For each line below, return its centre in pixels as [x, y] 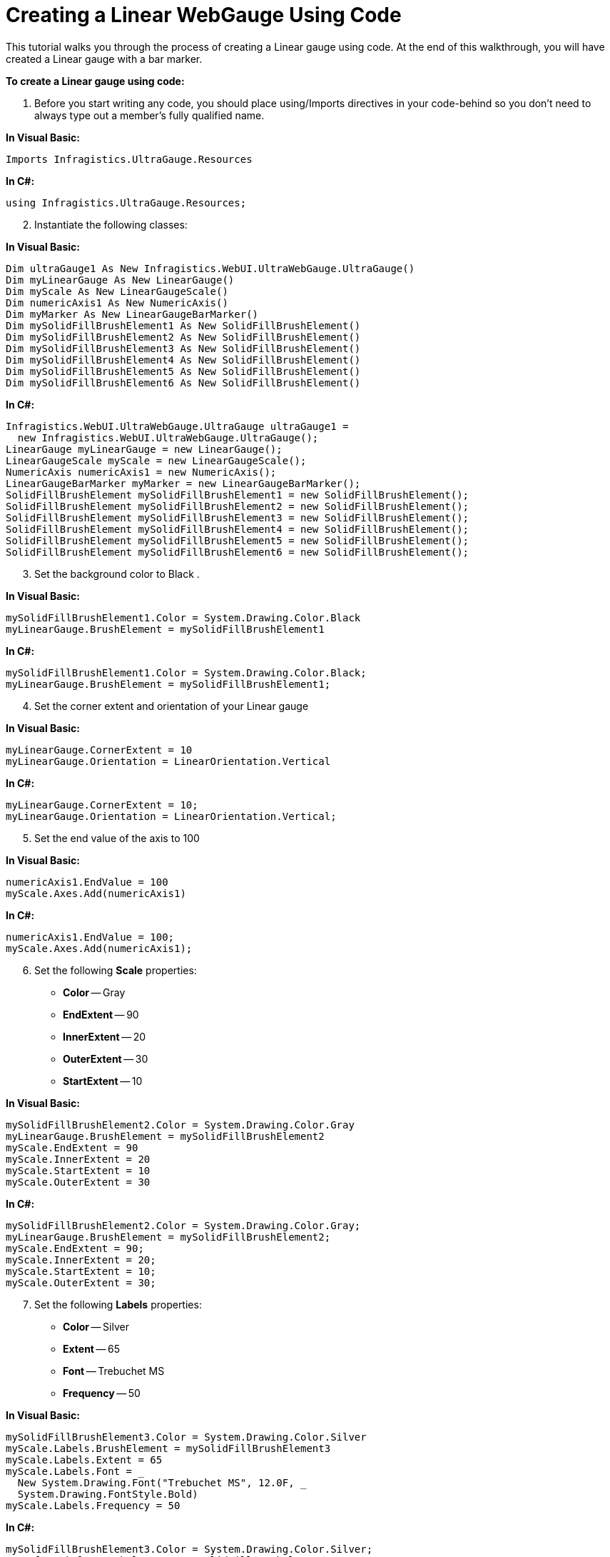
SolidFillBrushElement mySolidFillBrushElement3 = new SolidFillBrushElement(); [238, 517]
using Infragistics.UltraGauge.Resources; [126, 202]
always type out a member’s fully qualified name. [149, 115]
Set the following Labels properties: [118, 1304]
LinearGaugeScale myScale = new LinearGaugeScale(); [156, 460]
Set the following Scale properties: [116, 970]
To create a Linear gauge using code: [95, 81]
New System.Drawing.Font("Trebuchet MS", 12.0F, [156, 1482]
